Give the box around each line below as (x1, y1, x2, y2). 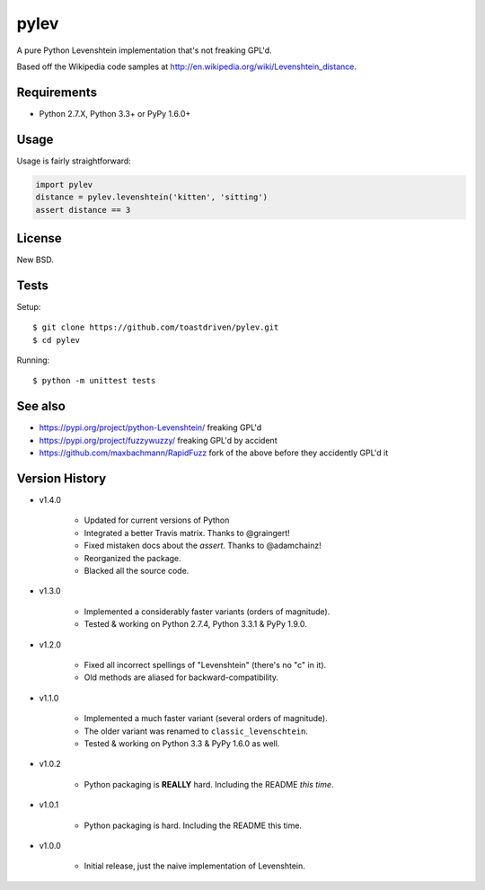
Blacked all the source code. (84, 566, 190, 577)
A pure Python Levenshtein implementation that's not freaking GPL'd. (16, 45, 273, 56)
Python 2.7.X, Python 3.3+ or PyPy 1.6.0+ (39, 108, 191, 119)
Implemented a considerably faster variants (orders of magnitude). (84, 606, 331, 617)
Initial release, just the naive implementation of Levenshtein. (84, 860, 305, 871)
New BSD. (16, 254, 54, 265)
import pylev (35, 180, 93, 189)
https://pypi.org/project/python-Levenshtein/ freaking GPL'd (39, 422, 262, 433)
